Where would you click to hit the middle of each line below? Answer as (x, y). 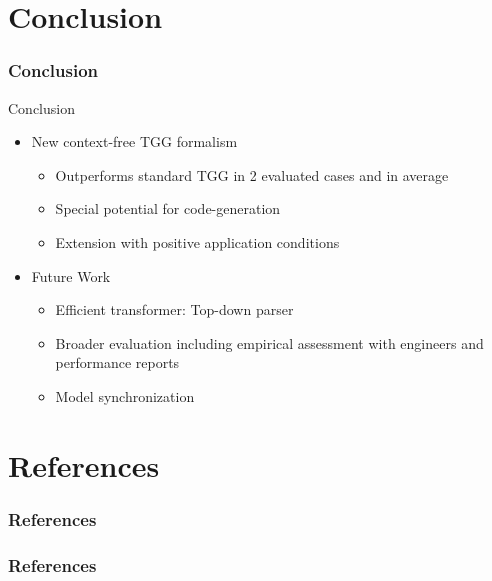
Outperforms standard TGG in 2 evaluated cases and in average (252, 174)
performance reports (117, 362)
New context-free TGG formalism (134, 141)
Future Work (71, 275)
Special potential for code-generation (168, 208)
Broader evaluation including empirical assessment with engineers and (269, 342)
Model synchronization (125, 395)
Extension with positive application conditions (197, 241)
